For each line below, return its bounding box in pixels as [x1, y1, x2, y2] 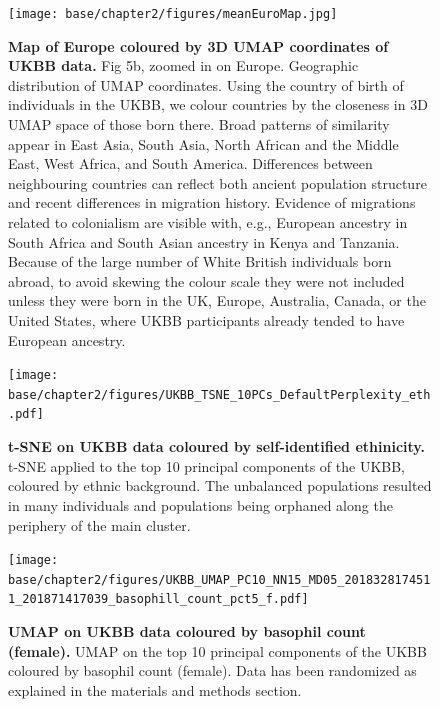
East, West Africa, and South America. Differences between [8, 153, 373, 174]
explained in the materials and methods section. [8, 679, 302, 700]
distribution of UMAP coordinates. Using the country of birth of [8, 74, 404, 95]
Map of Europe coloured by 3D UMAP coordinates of [8, 35, 389, 56]
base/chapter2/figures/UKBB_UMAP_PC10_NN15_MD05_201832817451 [8, 572, 431, 587]
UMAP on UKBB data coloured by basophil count [8, 621, 366, 642]
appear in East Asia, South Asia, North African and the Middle [8, 133, 399, 154]
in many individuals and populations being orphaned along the [8, 494, 393, 515]
